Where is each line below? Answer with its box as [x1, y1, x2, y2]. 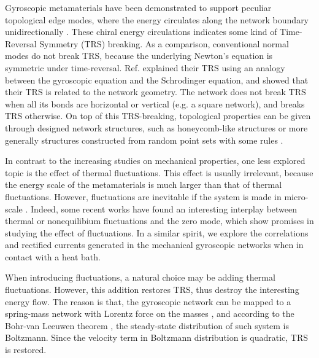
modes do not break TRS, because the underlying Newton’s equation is [5, 49, 273, 62]
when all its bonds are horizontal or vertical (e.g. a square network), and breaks [5, 97, 305, 110]
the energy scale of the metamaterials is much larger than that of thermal [5, 178, 282, 191]
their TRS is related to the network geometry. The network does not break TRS [5, 85, 306, 98]
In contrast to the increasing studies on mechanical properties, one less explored [5, 154, 306, 167]
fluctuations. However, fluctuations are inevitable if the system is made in [5, 190, 282, 203]
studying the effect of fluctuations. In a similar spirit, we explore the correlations [5, 226, 309, 239]
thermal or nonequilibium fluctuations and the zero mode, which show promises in [5, 214, 314, 227]
